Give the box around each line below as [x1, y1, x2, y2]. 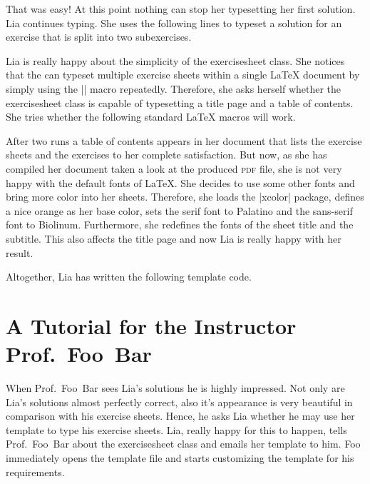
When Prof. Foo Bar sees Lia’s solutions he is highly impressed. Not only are [6, 380, 345, 395]
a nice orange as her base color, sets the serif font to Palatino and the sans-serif [6, 203, 353, 218]
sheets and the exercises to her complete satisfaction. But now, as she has [6, 147, 327, 162]
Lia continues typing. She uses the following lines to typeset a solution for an [6, 15, 342, 30]
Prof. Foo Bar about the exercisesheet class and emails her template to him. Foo [6, 436, 361, 451]
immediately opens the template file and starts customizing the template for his [6, 450, 354, 465]
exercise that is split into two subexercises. [6, 29, 192, 44]
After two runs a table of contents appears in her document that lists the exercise [6, 133, 362, 148]
